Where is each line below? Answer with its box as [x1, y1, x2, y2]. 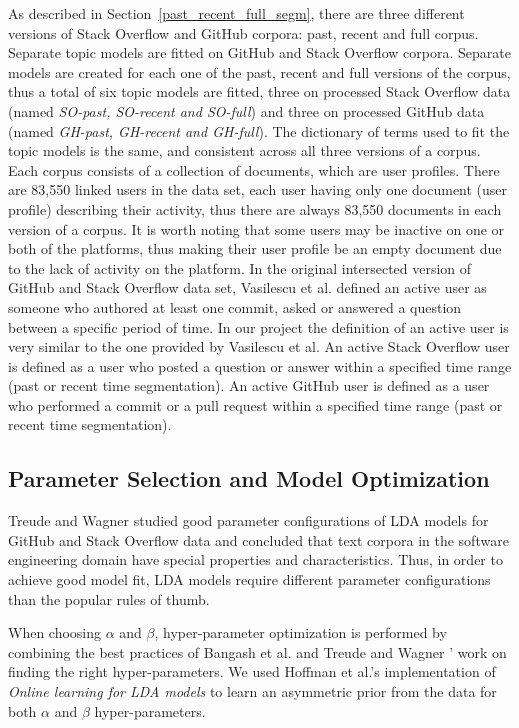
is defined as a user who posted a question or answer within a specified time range [8, 355, 512, 376]
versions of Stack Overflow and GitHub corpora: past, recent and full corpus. [8, 22, 479, 43]
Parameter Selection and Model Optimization [8, 463, 490, 494]
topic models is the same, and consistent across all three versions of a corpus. [8, 140, 481, 161]
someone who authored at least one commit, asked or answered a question [8, 296, 462, 317]
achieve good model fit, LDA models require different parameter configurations [8, 569, 491, 590]
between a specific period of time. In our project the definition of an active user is [8, 316, 509, 337]
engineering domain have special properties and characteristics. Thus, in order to [8, 549, 503, 570]
